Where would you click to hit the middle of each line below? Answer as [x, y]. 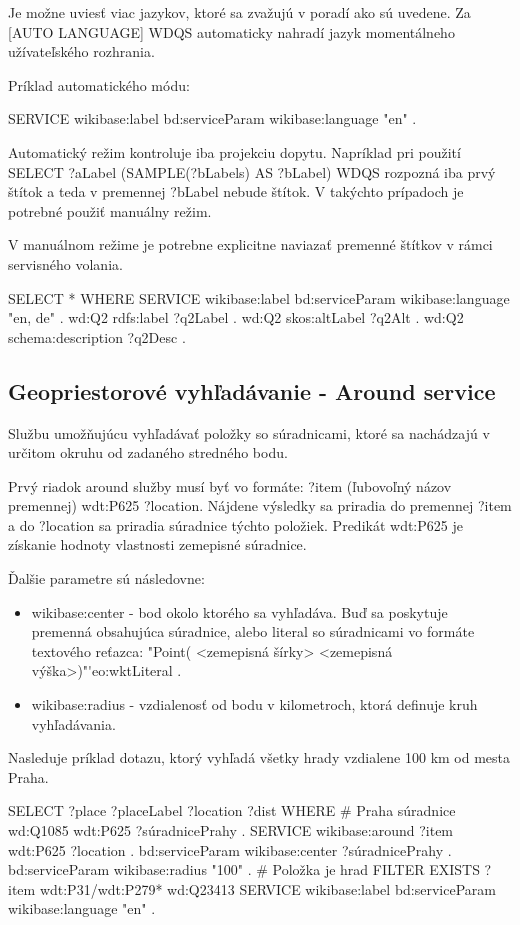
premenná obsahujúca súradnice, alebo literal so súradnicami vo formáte [253, 631]
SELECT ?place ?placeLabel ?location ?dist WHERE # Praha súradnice [232, 810]
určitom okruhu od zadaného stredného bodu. [148, 452]
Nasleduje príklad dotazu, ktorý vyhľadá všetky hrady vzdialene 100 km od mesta [259, 757]
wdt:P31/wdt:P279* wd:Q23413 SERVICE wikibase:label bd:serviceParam [267, 888]
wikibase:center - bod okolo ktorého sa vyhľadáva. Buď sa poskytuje [239, 611]
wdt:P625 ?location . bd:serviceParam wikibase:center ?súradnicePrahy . [230, 849]
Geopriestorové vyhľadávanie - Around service [252, 390]
